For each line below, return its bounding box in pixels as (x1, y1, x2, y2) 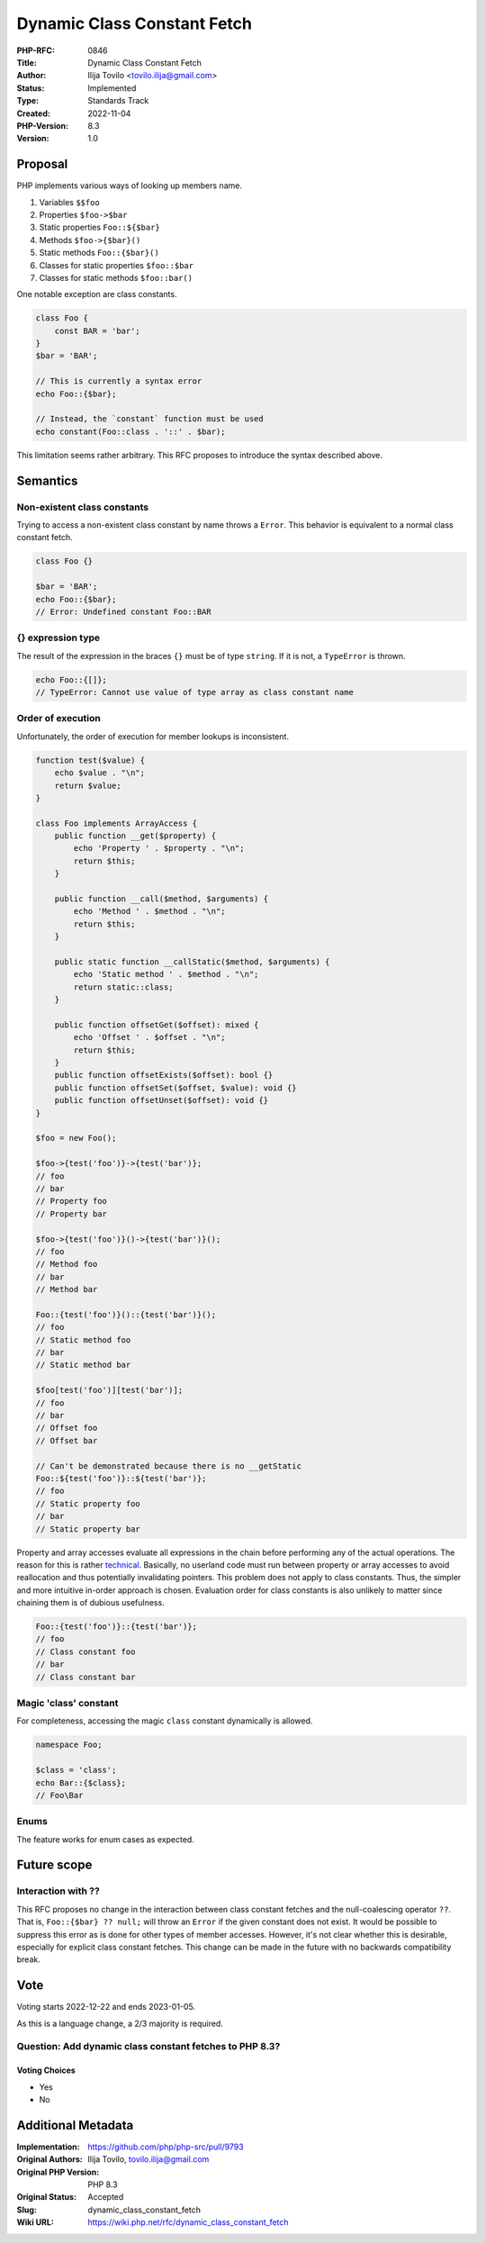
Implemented (87, 82, 137, 94)
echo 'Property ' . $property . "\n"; (73, 843, 245, 854)
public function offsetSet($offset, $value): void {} (54, 1082, 297, 1093)
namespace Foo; (35, 1740, 103, 1750)
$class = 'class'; (35, 1765, 117, 1776)
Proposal (16, 157, 68, 172)
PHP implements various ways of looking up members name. (16, 180, 243, 191)
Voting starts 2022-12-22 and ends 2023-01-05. (16, 2002, 196, 2012)
